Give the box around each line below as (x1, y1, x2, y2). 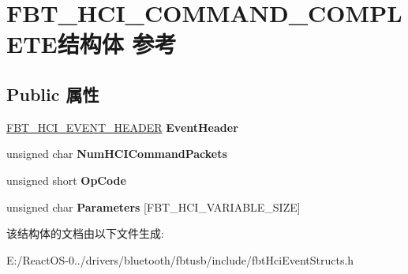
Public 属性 (6, 81, 99, 106)
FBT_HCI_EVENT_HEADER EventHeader (6, 118, 238, 135)
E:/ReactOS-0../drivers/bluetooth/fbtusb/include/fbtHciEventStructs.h (6, 251, 354, 268)
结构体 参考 (57, 28, 177, 60)
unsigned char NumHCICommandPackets (6, 145, 227, 162)
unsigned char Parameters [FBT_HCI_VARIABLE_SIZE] (6, 198, 301, 215)
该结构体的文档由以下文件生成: (6, 225, 164, 242)
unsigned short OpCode (6, 171, 126, 188)
